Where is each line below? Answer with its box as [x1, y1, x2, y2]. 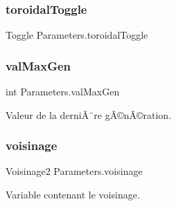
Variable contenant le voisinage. [6, 187, 140, 202]
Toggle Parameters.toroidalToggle [6, 28, 148, 42]
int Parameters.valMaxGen [6, 84, 120, 99]
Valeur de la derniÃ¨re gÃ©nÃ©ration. [6, 107, 172, 122]
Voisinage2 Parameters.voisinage [6, 164, 143, 178]
